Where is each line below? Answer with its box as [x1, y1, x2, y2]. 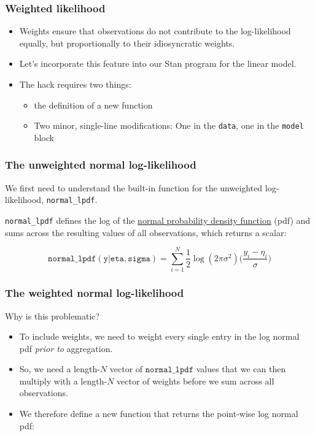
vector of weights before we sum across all [117, 374, 274, 387]
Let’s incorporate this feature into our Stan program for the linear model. [19, 57, 297, 70]
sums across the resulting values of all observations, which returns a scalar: [5, 226, 287, 239]
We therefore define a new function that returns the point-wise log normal [19, 407, 298, 420]
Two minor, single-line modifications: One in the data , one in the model [34, 119, 304, 132]
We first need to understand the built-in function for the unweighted [5, 181, 263, 194]
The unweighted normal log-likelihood [5, 157, 196, 172]
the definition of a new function [34, 98, 153, 111]
